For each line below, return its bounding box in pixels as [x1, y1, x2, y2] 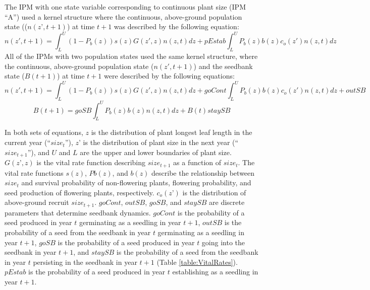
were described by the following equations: [103, 70, 235, 81]
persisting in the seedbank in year [33, 256, 137, 267]
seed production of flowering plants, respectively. [5, 187, 154, 197]
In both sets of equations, [5, 127, 83, 137]
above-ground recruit [5, 197, 69, 207]
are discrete [209, 197, 245, 207]
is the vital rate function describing [36, 157, 146, 168]
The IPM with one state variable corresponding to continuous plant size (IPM [5, 2, 246, 12]
